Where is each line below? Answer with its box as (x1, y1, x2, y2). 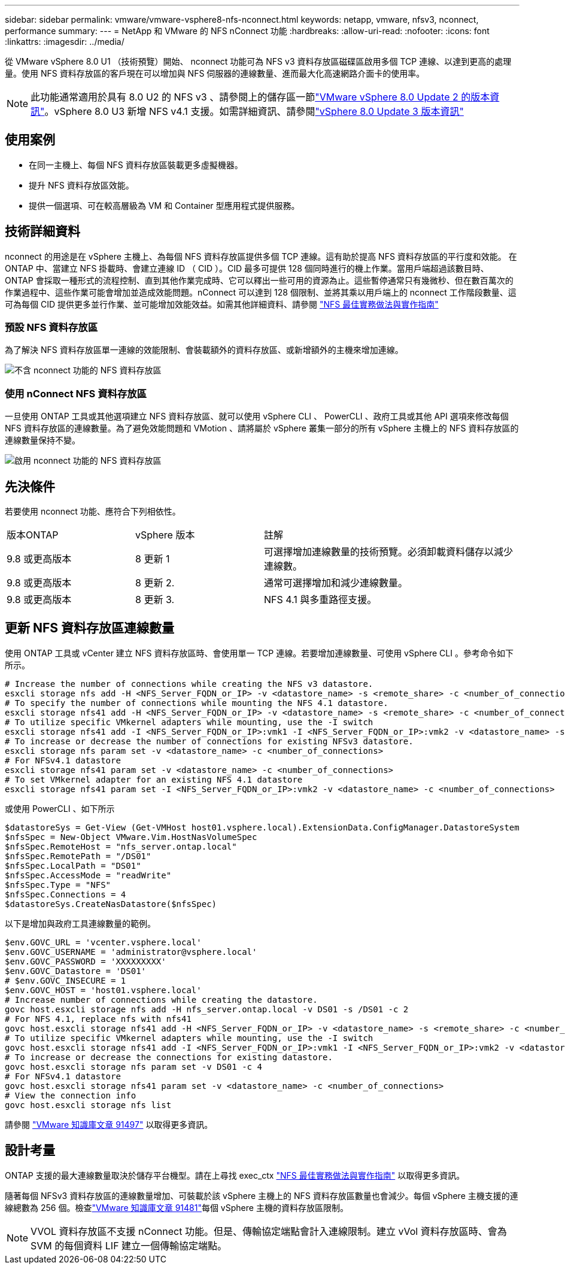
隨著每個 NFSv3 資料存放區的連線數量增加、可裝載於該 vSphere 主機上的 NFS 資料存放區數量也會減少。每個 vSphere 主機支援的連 (5, 1190, 518, 1201)
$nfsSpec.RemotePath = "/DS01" (5, 851, 151, 861)
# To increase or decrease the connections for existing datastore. (5, 1052, 333, 1062)
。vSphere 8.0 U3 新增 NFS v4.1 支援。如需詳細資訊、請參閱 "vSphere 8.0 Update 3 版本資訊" (44, 105, 464, 117)
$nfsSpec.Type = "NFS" (5, 880, 111, 890)
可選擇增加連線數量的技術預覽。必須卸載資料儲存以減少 (264, 546, 514, 558)
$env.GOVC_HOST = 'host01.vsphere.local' (5, 985, 202, 995)
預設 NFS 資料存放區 (5, 321, 98, 334)
